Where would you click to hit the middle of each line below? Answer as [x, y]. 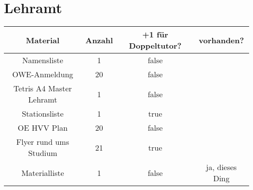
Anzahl [99, 40]
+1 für [155, 35]
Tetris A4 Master [43, 88]
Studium [43, 153]
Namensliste [43, 60]
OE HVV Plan [43, 128]
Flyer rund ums [43, 142]
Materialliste [43, 173]
